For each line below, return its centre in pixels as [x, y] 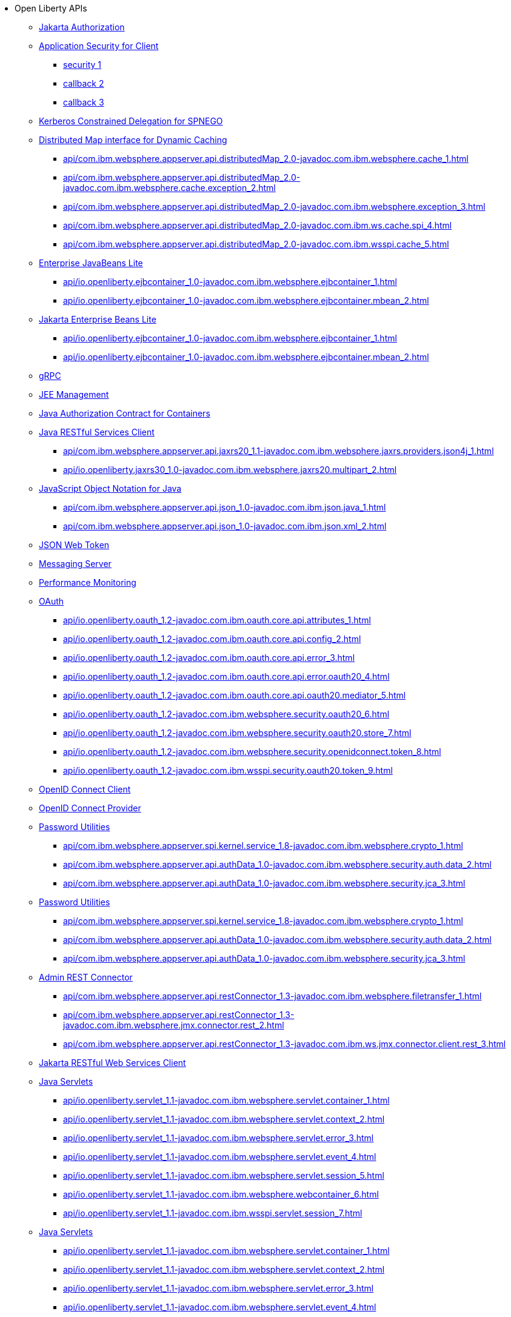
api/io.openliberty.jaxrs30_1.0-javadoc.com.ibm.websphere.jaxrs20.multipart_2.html [230, 470]
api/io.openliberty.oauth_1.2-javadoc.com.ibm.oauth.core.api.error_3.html [209, 658]
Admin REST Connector [86, 977]
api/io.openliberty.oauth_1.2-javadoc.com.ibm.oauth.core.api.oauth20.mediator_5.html [235, 695]
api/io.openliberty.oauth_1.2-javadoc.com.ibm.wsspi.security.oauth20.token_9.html [228, 770]
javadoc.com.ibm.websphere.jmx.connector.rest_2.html [174, 1025]
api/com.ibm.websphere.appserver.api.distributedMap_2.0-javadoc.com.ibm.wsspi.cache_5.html [256, 244]
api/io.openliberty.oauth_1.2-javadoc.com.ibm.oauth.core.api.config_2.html [212, 639]
